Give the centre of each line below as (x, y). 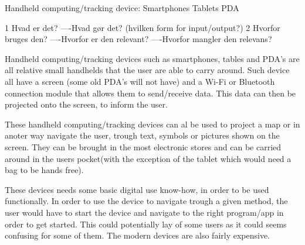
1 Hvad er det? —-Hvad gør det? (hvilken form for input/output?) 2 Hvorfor (143, 27)
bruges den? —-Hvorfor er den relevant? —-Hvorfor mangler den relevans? (138, 39)
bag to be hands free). (44, 170)
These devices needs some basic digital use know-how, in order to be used (137, 189)
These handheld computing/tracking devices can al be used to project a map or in (152, 124)
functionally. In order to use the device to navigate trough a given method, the (146, 201)
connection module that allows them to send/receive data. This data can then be (150, 93)
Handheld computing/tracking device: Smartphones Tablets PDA (122, 8)
